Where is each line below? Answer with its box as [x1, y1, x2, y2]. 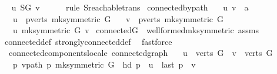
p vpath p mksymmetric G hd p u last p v [12, 58, 196, 70]
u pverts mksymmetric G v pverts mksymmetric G [12, 12, 224, 24]
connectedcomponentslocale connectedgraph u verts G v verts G [8, 47, 273, 59]
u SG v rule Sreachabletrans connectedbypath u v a [11, 1, 249, 13]
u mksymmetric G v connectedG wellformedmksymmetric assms [12, 24, 259, 36]
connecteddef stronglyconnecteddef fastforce [4, 35, 172, 47]
